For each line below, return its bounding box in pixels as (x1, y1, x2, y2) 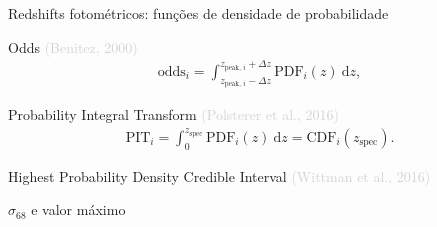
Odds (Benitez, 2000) (8, 36, 138, 57)
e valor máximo (31, 199, 126, 220)
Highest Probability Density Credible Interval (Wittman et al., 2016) (8, 165, 431, 186)
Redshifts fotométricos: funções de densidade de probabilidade (8, 3, 389, 23)
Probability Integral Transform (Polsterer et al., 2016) (8, 104, 339, 125)
